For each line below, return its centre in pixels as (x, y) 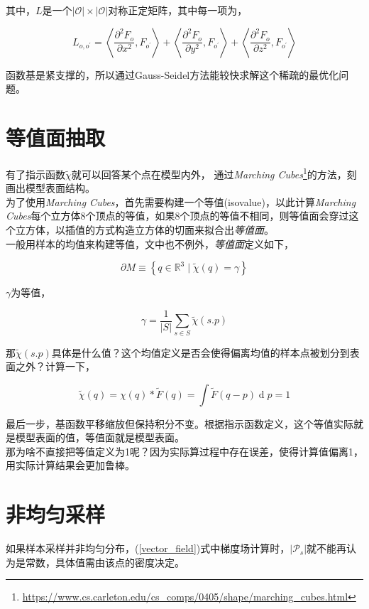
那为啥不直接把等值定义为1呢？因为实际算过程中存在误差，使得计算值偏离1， (184, 451)
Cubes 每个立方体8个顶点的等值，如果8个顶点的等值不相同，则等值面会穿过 (177, 216)
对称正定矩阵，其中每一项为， (178, 10)
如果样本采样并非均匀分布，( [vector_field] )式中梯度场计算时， (148, 548)
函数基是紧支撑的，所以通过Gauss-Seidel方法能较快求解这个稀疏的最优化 (172, 74)
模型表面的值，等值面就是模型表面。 (100, 437)
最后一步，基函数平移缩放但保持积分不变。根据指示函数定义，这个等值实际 (180, 423)
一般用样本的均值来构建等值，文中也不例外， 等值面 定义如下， (150, 243)
